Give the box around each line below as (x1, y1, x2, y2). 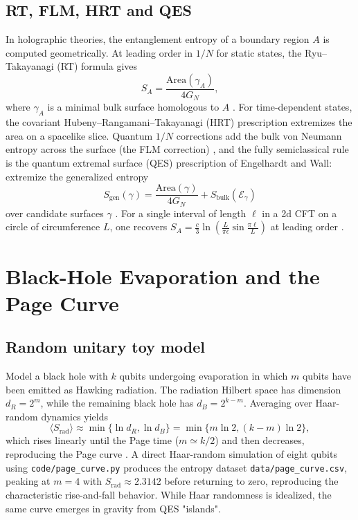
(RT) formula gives (57, 59, 138, 73)
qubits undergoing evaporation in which (119, 369, 288, 383)
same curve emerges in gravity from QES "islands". (6, 501, 221, 515)
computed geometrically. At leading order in (6, 45, 193, 59)
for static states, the (216, 45, 302, 59)
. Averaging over (243, 396, 312, 410)
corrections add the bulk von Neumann (176, 128, 342, 142)
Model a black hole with (6, 369, 108, 383)
